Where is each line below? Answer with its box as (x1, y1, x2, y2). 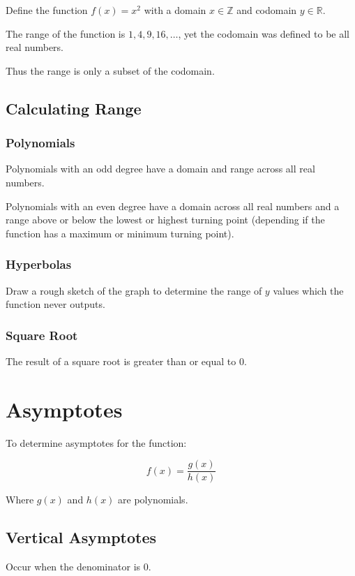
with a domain (144, 3, 206, 17)
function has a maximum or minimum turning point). (6, 226, 234, 240)
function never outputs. (6, 297, 105, 311)
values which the (273, 283, 344, 297)
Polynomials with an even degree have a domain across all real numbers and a (6, 198, 340, 213)
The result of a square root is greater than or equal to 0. (6, 353, 247, 368)
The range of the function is (6, 26, 126, 40)
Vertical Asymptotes (6, 526, 157, 548)
